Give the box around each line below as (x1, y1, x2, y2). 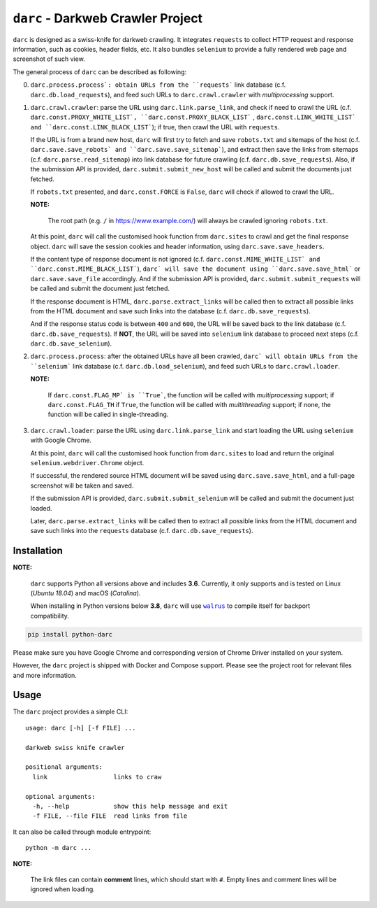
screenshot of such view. (13, 55, 85, 63)
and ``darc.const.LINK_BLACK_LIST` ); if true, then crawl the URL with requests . (30, 122, 280, 131)
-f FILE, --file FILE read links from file (32, 812, 188, 820)
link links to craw (32, 773, 162, 781)
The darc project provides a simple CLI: (13, 707, 128, 716)
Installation (13, 545, 63, 557)
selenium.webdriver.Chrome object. (30, 459, 145, 467)
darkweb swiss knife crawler (25, 744, 125, 751)
